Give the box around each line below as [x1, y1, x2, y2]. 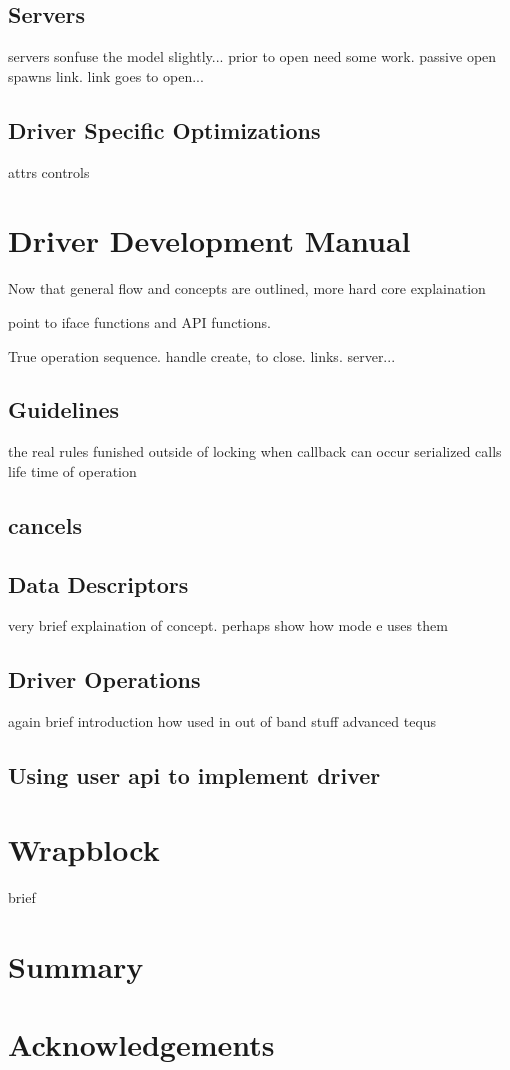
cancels [8, 509, 82, 540]
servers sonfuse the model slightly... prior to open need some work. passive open [8, 46, 497, 67]
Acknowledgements [8, 1023, 275, 1064]
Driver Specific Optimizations [8, 114, 321, 145]
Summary [8, 945, 144, 986]
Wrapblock [8, 828, 160, 869]
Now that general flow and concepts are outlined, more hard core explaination [8, 278, 486, 299]
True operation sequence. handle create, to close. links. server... [8, 345, 396, 366]
